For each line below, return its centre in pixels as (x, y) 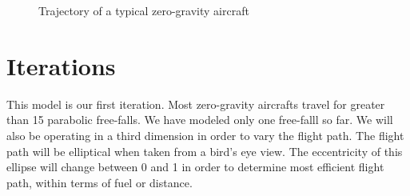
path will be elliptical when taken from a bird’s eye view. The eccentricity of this (205, 151)
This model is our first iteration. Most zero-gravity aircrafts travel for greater (196, 104)
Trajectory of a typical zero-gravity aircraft (144, 10)
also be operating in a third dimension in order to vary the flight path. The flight (205, 135)
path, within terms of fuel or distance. (100, 182)
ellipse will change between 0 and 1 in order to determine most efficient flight (195, 167)
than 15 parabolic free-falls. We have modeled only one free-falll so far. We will (200, 120)
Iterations (61, 65)
